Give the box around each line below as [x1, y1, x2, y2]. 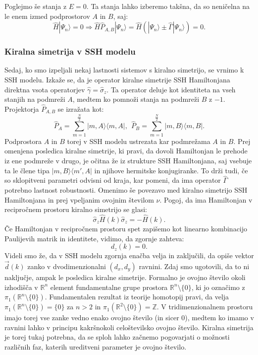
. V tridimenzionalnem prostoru [156, 301, 253, 312]
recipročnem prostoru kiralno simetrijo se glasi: [4, 204, 147, 214]
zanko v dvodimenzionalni [27, 261, 106, 271]
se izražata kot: [57, 104, 104, 114]
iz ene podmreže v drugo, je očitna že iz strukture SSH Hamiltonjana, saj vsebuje [4, 155, 252, 165]
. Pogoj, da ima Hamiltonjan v [159, 194, 253, 205]
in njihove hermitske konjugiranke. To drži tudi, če [94, 165, 248, 175]
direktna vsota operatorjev [4, 84, 85, 94]
